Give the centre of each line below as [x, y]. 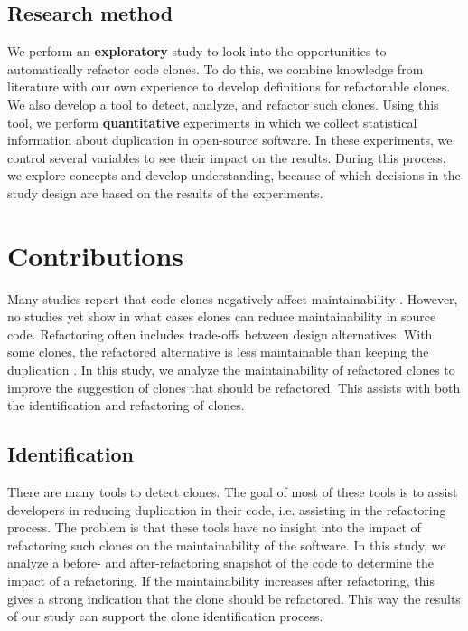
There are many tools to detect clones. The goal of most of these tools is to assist [233, 492]
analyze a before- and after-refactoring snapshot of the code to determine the [221, 563]
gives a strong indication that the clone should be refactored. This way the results [234, 598]
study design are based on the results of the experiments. [165, 192]
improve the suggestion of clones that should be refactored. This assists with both [234, 387]
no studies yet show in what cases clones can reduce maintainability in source [222, 316]
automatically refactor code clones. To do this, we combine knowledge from [215, 68]
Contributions [96, 255]
